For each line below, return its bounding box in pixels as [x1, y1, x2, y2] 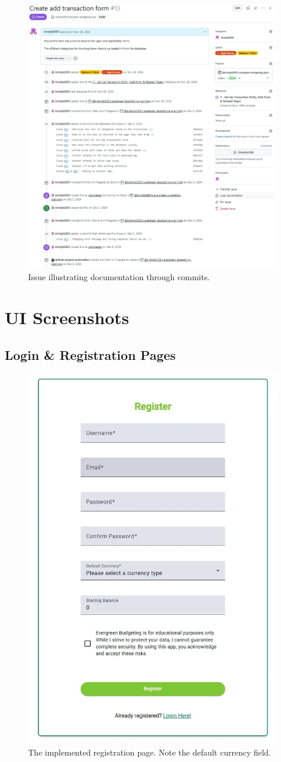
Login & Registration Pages [5, 345, 176, 363]
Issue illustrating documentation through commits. [28, 271, 210, 283]
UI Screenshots [5, 305, 129, 329]
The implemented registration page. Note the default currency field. [28, 746, 271, 758]
